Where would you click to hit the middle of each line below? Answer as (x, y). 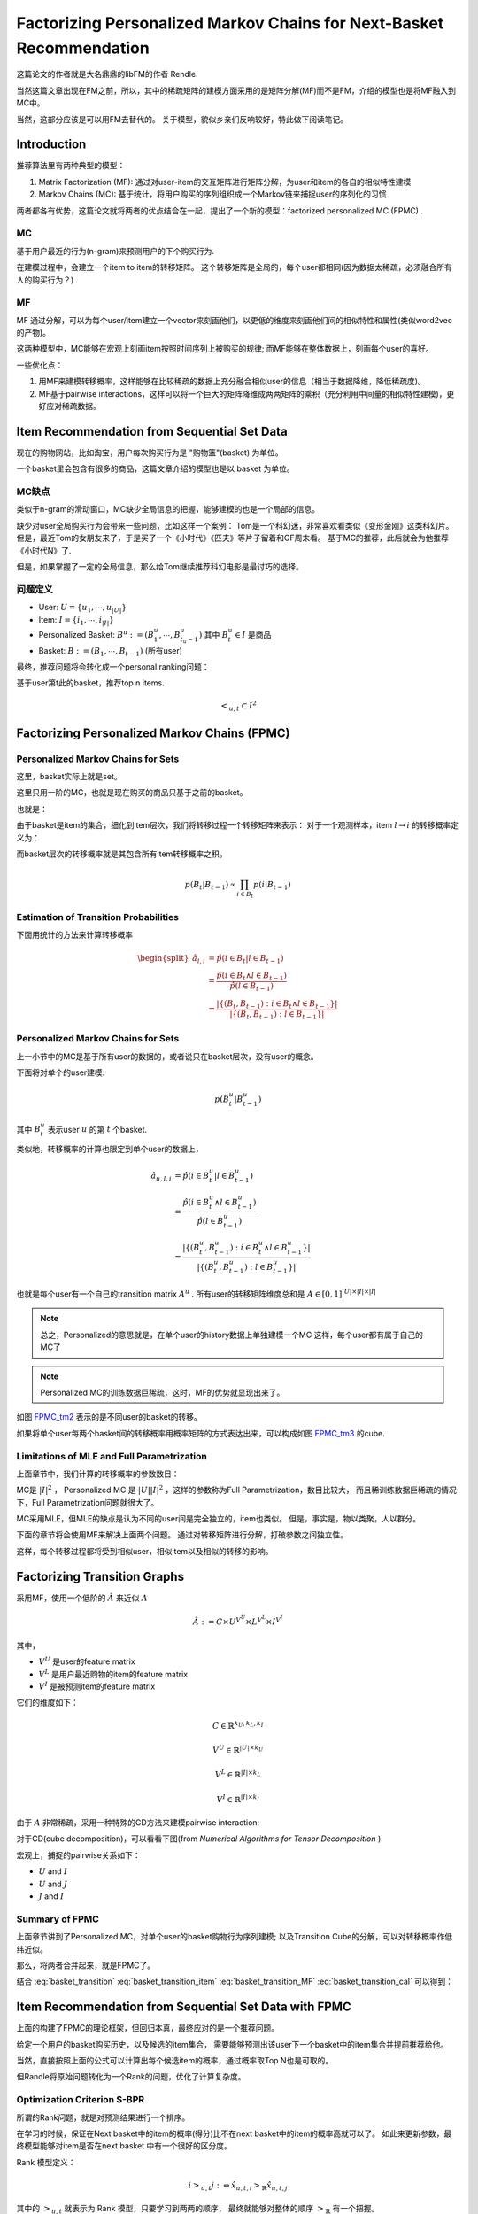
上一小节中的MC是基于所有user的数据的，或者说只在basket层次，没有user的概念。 (167, 1056)
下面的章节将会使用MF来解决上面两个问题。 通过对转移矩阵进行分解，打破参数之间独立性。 (182, 1535)
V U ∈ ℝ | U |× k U (238, 1750)
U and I (53, 1871)
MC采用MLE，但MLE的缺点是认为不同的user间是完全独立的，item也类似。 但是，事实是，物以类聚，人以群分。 (219, 1519)
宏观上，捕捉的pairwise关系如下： (78, 1854)
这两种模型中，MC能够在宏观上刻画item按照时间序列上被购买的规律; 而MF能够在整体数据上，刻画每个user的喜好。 (225, 349)
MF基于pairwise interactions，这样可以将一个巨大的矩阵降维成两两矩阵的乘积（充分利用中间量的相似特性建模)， (243, 393)
